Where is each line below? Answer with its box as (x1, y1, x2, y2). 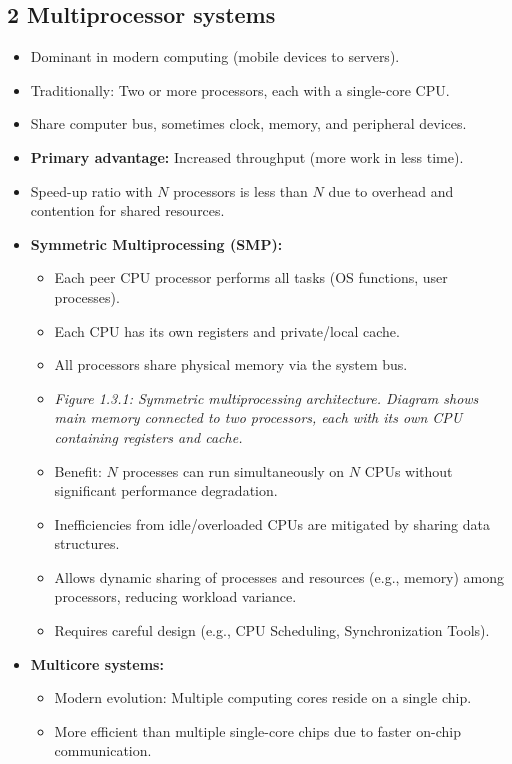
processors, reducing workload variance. (54, 586, 297, 607)
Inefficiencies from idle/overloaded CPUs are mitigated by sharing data (54, 513, 490, 534)
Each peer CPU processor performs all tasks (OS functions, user (54, 267, 448, 288)
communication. (54, 740, 152, 761)
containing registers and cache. (54, 426, 243, 447)
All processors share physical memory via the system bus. (54, 354, 408, 375)
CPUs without (364, 460, 453, 481)
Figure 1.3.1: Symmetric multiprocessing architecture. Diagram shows (54, 387, 479, 408)
